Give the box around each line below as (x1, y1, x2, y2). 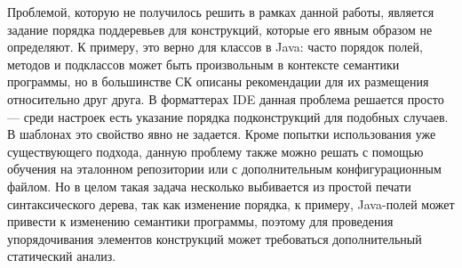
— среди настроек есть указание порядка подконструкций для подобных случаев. (7, 107, 449, 126)
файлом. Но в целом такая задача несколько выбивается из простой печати (7, 176, 411, 195)
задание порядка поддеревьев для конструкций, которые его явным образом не (7, 20, 433, 38)
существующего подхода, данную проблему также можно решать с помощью (7, 142, 424, 160)
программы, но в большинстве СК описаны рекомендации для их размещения (7, 72, 429, 91)
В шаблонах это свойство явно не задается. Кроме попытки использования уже (7, 125, 436, 143)
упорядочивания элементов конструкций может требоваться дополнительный (7, 229, 422, 248)
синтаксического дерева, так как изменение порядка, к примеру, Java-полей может (7, 194, 455, 213)
